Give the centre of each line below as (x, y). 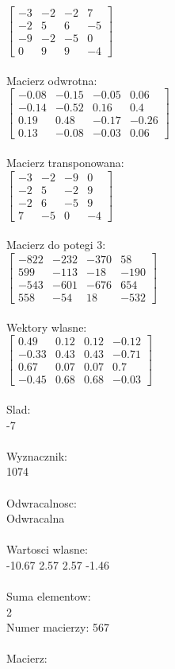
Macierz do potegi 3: (56, 245)
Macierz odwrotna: (52, 80)
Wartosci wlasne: (47, 549)
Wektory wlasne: (47, 327)
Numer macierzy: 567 (58, 627)
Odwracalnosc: (42, 502)
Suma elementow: (49, 596)
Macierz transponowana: (65, 163)
